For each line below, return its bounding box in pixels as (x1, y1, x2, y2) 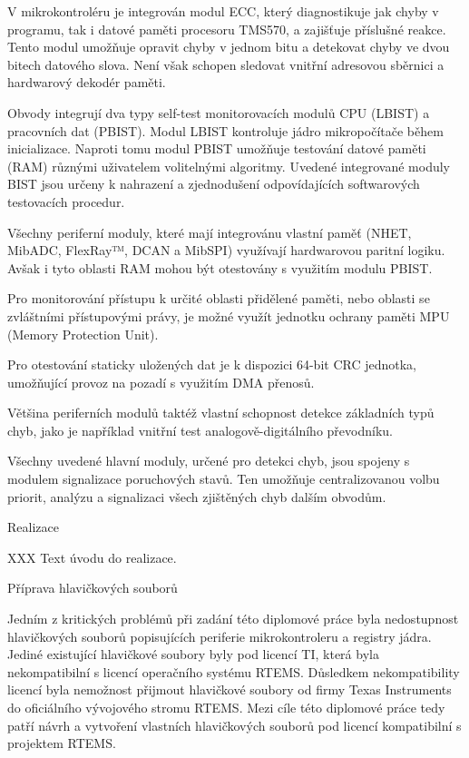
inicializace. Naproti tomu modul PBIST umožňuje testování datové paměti (7, 139, 426, 158)
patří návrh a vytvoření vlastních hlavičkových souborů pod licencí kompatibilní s (7, 715, 462, 734)
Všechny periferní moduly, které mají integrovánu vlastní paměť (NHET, (7, 222, 412, 241)
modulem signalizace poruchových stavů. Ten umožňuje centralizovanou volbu (7, 469, 440, 488)
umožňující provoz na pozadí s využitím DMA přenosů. (7, 372, 315, 391)
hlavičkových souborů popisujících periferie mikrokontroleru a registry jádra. (7, 626, 432, 645)
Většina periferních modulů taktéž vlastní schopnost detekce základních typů (7, 403, 435, 422)
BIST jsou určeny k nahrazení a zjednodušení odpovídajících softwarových (7, 174, 420, 193)
